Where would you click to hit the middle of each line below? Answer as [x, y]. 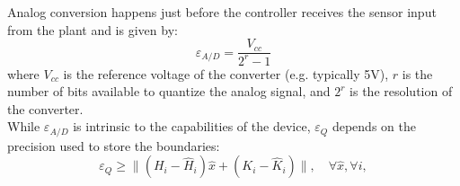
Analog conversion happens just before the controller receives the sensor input [222, 12]
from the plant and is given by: [93, 29]
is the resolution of [401, 91]
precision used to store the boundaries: [114, 145]
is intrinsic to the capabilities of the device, [192, 126]
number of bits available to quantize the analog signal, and [169, 91]
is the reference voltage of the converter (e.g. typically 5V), [226, 73]
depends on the [374, 126]
